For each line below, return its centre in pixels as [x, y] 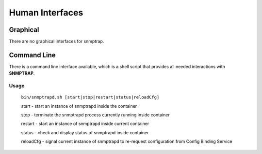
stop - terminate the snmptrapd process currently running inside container [95, 115]
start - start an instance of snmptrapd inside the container [79, 106]
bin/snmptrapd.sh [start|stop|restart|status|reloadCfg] [90, 97]
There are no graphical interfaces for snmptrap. [57, 42]
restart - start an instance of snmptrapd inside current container [85, 124]
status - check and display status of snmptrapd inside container [85, 132]
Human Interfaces [46, 13]
